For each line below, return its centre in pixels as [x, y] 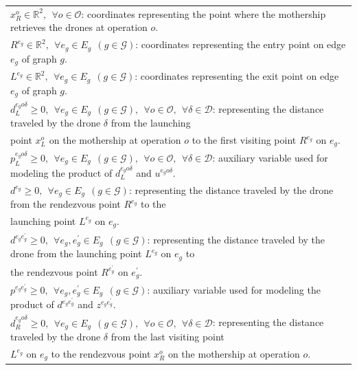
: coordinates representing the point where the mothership [204, 13]
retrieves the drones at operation [79, 27]
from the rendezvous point [66, 204]
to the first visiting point [244, 140]
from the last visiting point [168, 336]
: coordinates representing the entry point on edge [241, 44]
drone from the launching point [76, 253]
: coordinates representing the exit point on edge [237, 76]
